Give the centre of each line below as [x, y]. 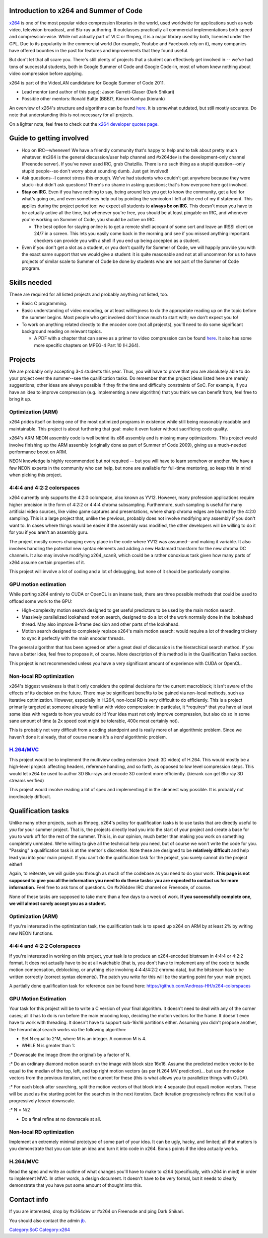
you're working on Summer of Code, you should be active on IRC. [89, 220]
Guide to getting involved [49, 138]
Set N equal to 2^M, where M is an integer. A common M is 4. [84, 1038]
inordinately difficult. [30, 796]
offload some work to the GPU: [41, 601]
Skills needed [31, 283]
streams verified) [27, 781]
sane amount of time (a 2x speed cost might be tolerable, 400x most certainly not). [94, 721]
